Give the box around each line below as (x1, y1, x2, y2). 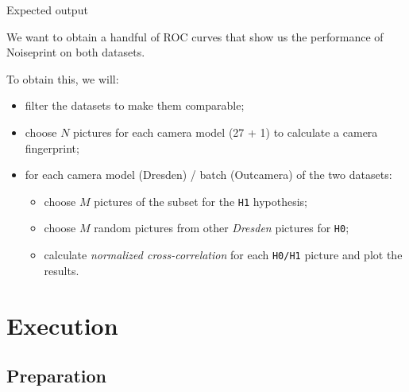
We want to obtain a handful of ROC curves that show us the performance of (6, 28, 384, 45)
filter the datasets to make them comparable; (25, 97, 245, 114)
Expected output (6, 2, 88, 17)
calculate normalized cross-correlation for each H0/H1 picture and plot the (44, 246, 403, 263)
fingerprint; (25, 139, 79, 156)
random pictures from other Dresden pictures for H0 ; (94, 219, 349, 236)
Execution (6, 309, 118, 341)
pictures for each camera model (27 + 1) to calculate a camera (73, 123, 378, 140)
